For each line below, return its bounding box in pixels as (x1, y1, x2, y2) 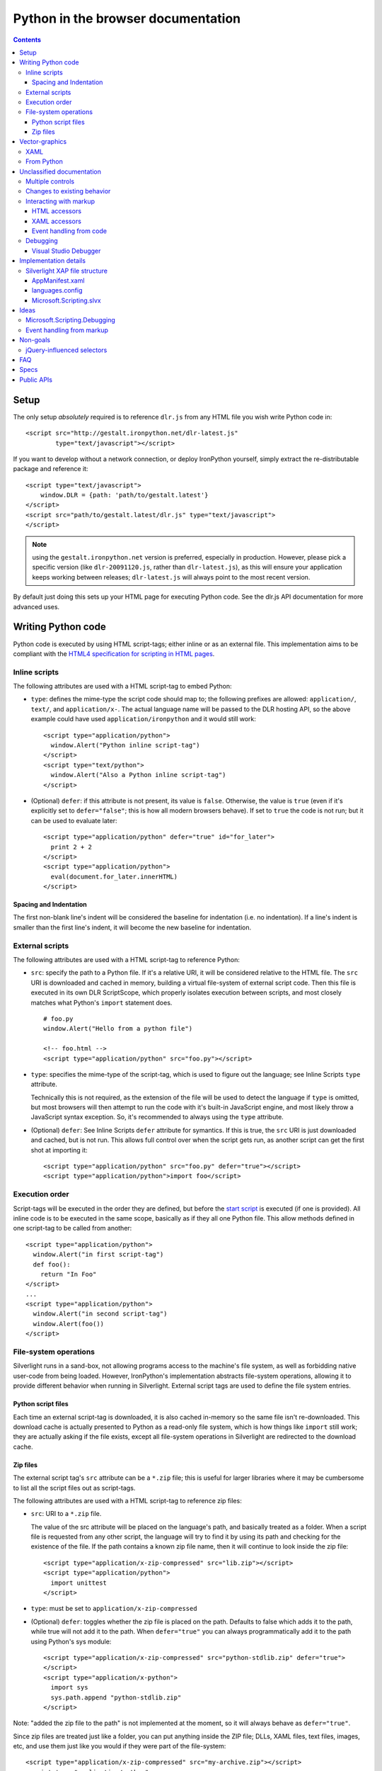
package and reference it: (13, 465, 88, 473)
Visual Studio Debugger (32, 247, 101, 255)
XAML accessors (32, 217, 81, 225)
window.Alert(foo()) (33, 1320, 105, 1328)
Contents (13, 35, 42, 44)
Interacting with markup (25, 197, 95, 205)
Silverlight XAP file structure (25, 266, 108, 275)
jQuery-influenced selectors (25, 346, 108, 354)
